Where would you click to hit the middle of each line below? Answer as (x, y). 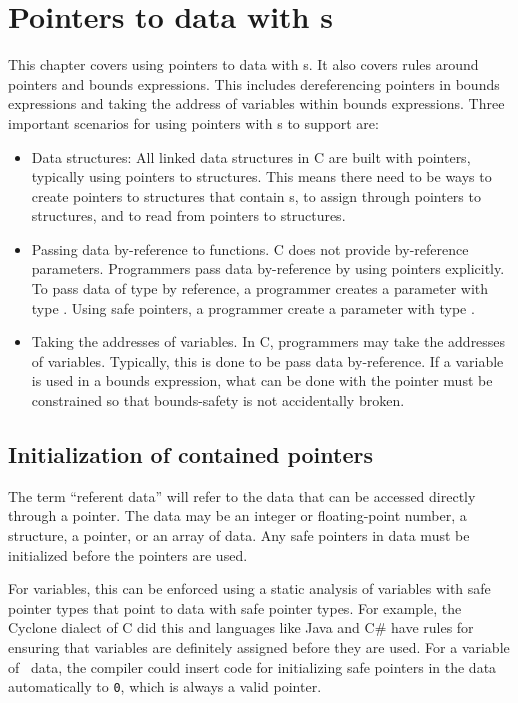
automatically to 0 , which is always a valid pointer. (165, 686)
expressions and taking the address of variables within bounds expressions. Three (256, 103)
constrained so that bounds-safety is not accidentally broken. (218, 400)
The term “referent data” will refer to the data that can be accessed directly (242, 495)
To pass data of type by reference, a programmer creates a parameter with (260, 288)
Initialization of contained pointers (190, 454)
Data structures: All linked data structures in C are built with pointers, (251, 156)
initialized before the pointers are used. (128, 554)
